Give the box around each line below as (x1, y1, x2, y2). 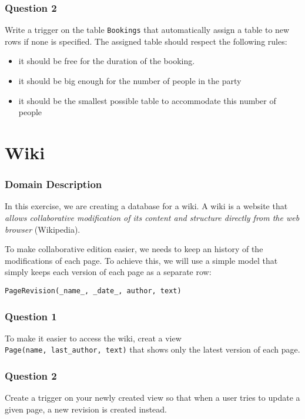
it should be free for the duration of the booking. (18, 55, 195, 67)
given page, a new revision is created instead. (5, 403, 167, 415)
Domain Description (5, 177, 102, 192)
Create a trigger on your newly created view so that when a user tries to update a (5, 391, 300, 404)
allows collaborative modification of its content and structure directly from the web (5, 212, 300, 224)
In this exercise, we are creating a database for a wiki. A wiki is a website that (5, 200, 288, 212)
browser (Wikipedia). (5, 223, 81, 235)
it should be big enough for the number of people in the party (18, 75, 242, 87)
